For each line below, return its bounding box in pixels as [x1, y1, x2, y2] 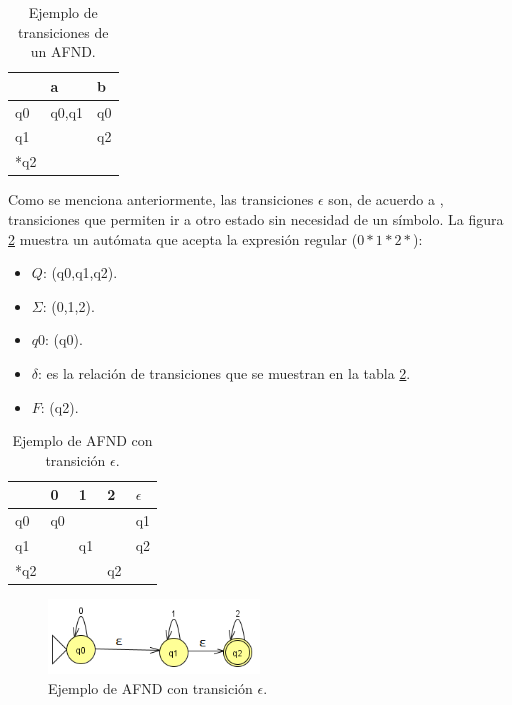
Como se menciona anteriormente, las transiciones [8, 189, 314, 210]
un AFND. [30, 41, 96, 62]
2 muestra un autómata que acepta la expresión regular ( [8, 228, 358, 249]
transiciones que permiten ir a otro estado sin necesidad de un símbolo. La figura [8, 209, 504, 229]
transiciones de [18, 21, 109, 42]
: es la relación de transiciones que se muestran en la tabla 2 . [38, 362, 411, 383]
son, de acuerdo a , [328, 189, 444, 210]
